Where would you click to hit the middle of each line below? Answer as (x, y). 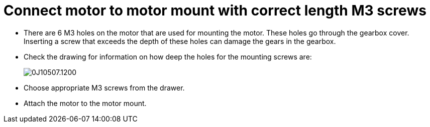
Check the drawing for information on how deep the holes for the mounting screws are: (168, 56)
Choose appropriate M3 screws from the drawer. (104, 87)
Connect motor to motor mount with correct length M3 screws (215, 10)
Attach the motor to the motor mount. (85, 103)
